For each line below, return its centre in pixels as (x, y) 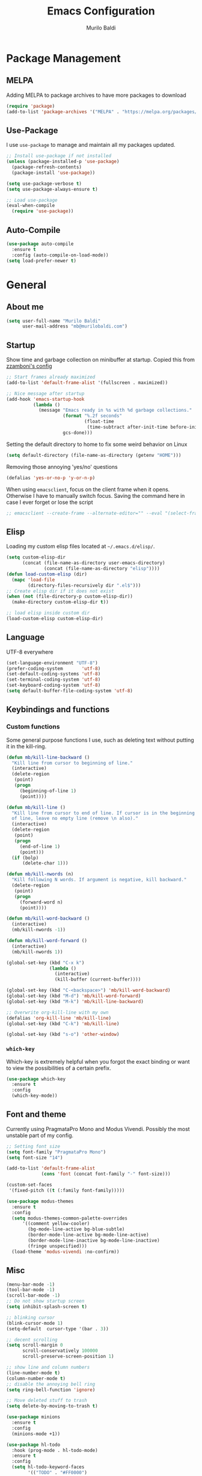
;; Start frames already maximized (51, 377)
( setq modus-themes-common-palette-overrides (70, 1218)
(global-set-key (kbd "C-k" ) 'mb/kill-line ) (63, 1024)
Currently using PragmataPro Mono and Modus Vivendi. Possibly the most (98, 1129)
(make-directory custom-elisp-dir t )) (60, 602)
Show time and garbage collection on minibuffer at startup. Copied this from (101, 360)
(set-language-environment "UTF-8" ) (52, 663)
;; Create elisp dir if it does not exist (60, 591)
